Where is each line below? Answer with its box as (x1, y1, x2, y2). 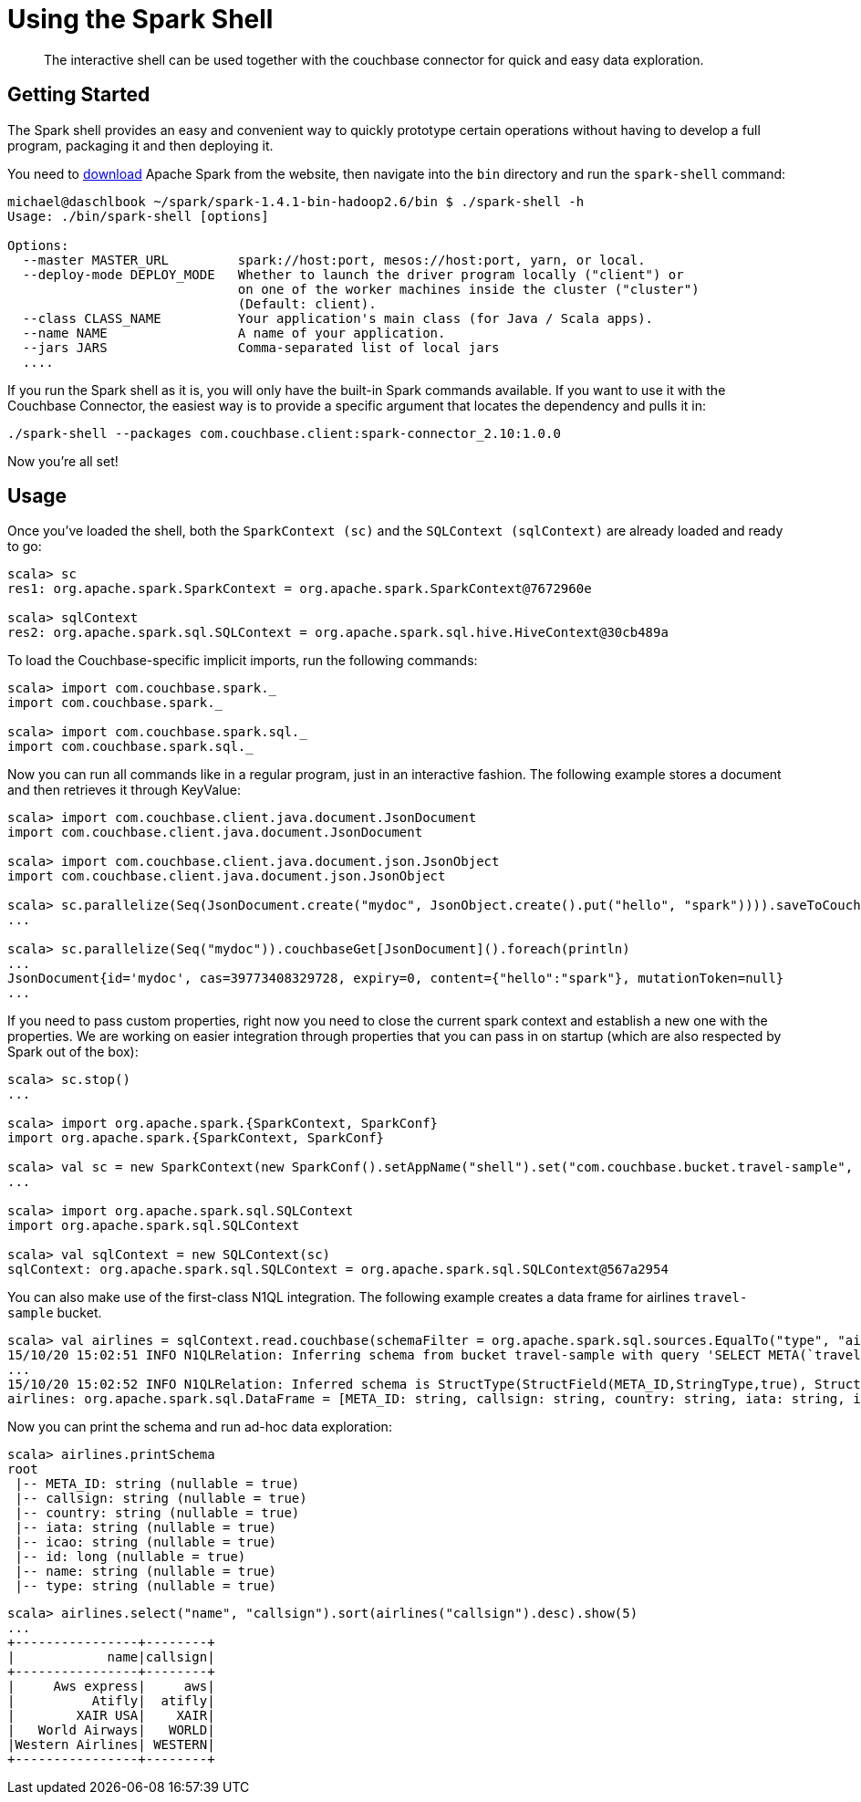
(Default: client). (237, 296, 377, 311)
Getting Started (7, 83, 150, 107)
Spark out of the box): (7, 1044, 139, 1060)
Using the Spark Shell (7, 4, 274, 35)
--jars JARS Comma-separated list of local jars (22, 339, 500, 355)
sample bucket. (7, 1305, 102, 1321)
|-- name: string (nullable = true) (15, 1564, 277, 1579)
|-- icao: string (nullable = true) (15, 1535, 277, 1550)
